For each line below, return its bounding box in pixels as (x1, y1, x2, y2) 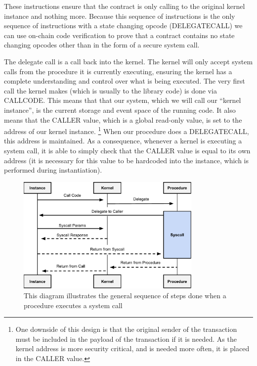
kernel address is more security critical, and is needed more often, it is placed (15, 343, 250, 354)
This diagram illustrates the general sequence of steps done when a (24, 290, 226, 300)
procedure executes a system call (24, 300, 123, 310)
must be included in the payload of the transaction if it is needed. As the (15, 333, 237, 344)
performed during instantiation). (4, 165, 102, 175)
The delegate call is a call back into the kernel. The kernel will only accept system (4, 56, 253, 66)
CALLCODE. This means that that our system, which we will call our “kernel (4, 95, 241, 105)
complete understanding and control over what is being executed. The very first (4, 76, 245, 86)
